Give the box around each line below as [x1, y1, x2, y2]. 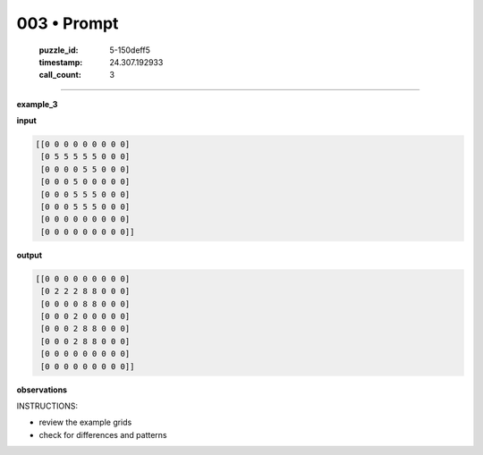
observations [16, 384, 67, 395]
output [16, 249, 43, 260]
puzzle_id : [38, 45, 79, 55]
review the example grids [38, 417, 132, 428]
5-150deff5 [109, 45, 151, 55]
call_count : [38, 70, 82, 80]
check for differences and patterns [38, 429, 167, 440]
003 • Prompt [16, 13, 119, 33]
